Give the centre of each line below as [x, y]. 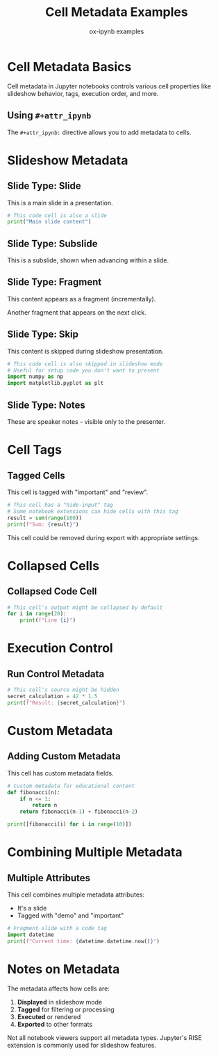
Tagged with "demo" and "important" [70, 915]
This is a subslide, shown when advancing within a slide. [88, 260]
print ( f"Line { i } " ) [48, 620]
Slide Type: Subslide [52, 243]
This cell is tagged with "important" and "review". [78, 492]
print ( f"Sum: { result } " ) [43, 524]
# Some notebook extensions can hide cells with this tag [93, 511]
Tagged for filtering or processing [66, 1009]
